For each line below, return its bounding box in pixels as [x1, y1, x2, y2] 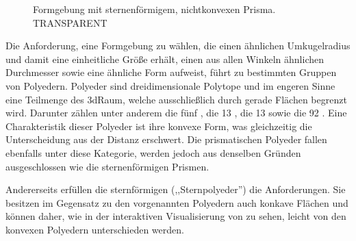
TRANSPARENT [33, 15, 107, 29]
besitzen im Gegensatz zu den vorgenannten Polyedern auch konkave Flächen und [5, 195, 348, 210]
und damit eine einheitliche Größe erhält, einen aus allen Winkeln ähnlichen [5, 51, 325, 66]
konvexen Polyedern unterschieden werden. [5, 222, 184, 236]
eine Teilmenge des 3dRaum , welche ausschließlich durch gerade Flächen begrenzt [5, 92, 347, 106]
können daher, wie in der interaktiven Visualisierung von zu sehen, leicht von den [5, 209, 346, 223]
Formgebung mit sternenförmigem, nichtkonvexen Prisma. [33, 2, 276, 16]
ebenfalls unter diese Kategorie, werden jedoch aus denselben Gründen [5, 145, 301, 160]
